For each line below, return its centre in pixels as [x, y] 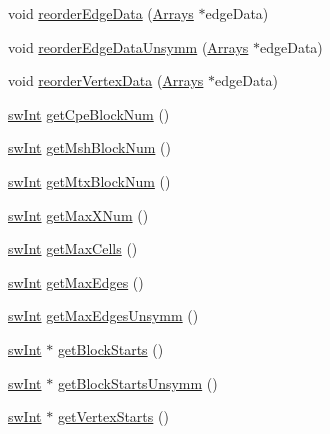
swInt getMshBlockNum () [89, 147]
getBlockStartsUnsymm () [137, 382]
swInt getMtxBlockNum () [89, 180]
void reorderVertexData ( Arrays [106, 80]
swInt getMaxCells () [73, 248]
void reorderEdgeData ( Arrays [101, 13]
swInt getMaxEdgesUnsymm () [103, 315]
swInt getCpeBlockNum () [89, 113]
